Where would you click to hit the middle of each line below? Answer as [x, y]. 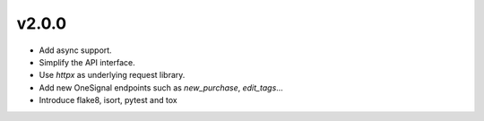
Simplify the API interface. [87, 62]
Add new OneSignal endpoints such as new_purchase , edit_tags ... [161, 87]
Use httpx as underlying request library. [112, 75]
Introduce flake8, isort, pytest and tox [108, 100]
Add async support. [75, 50]
